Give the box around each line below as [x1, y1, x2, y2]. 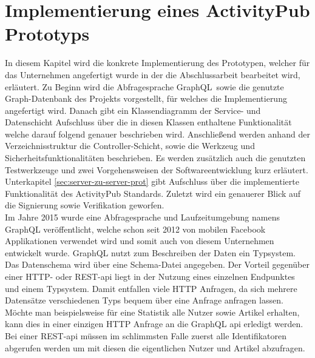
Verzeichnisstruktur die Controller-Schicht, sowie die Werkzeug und [5, 139, 255, 152]
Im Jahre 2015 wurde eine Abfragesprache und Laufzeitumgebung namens [5, 211, 280, 224]
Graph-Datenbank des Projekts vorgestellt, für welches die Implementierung [5, 92, 287, 105]
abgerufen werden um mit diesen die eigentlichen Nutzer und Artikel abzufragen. [5, 341, 305, 354]
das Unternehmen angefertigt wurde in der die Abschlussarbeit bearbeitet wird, [5, 68, 300, 81]
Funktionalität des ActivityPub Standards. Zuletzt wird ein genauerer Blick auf [5, 187, 301, 199]
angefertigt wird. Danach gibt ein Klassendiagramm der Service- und [5, 104, 261, 116]
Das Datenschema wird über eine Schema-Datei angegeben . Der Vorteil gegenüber [5, 258, 310, 271]
